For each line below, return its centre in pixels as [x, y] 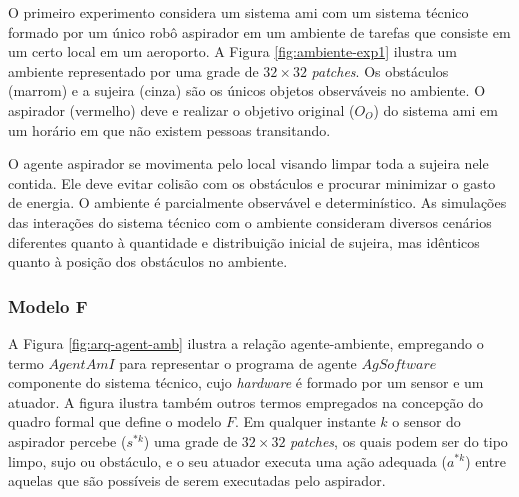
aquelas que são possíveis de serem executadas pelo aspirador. [197, 480]
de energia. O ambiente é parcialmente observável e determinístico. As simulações [257, 202]
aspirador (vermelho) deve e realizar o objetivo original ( [181, 109]
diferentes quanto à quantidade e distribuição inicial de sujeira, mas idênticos [244, 241]
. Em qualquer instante [305, 421]
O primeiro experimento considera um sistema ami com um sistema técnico [238, 12]
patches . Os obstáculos [380, 70]
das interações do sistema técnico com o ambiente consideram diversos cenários [250, 221]
